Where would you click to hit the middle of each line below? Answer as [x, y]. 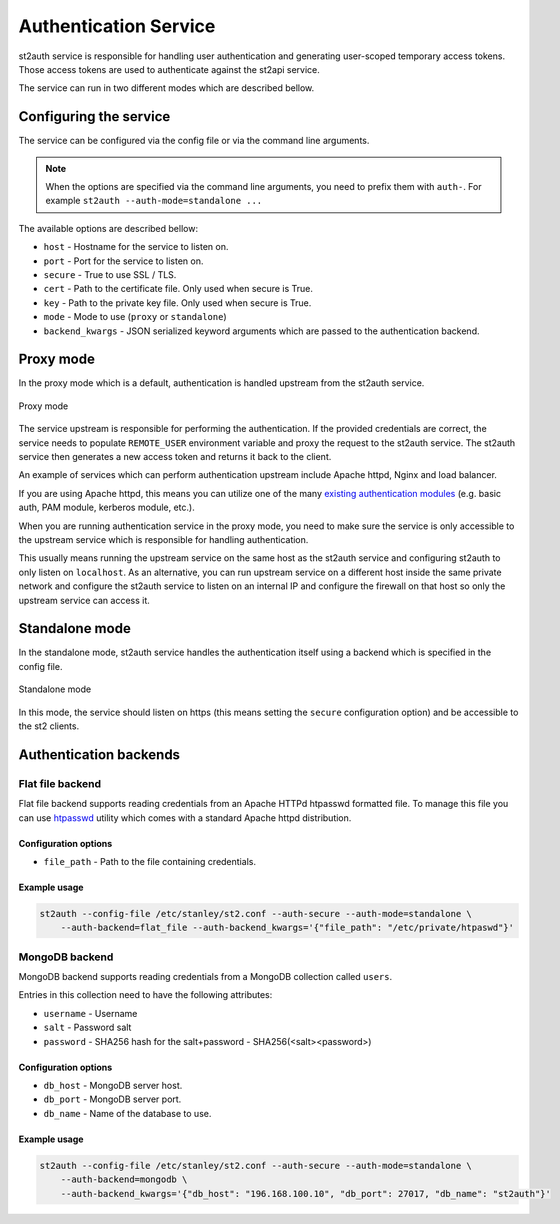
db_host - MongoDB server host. [113, 1085]
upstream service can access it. [84, 600]
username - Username [90, 1013]
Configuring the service [94, 116]
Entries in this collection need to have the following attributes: [145, 995]
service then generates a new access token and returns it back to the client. [175, 456]
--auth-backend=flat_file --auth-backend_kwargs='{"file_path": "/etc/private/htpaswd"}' [287, 928]
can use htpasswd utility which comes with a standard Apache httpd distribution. [185, 817]
